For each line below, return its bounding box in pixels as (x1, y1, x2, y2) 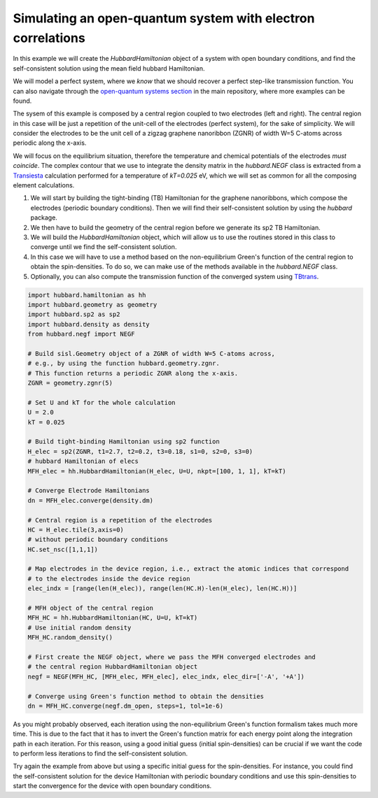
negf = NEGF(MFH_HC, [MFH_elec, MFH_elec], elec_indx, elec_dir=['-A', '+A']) (27, 672, 304, 681)
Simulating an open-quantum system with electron (13, 10, 315, 26)
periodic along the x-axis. (13, 138, 87, 147)
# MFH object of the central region (27, 604, 154, 612)
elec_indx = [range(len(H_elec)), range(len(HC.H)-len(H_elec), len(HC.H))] (27, 585, 297, 592)
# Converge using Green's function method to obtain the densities (27, 692, 265, 700)
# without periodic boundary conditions (27, 536, 168, 543)
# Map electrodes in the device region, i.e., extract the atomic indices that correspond (27, 565, 349, 573)
